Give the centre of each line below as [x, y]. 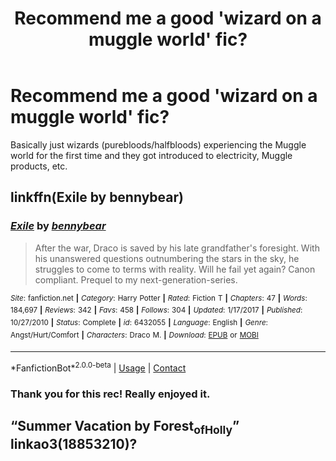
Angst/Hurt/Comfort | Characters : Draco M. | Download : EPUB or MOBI [134, 335]
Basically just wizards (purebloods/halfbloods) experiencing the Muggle [158, 144]
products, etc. [39, 166]
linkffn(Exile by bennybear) [97, 197]
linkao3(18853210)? [74, 444]
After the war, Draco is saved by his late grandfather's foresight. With [177, 248]
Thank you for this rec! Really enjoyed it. [110, 394]
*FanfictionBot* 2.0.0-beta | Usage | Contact [98, 367]
